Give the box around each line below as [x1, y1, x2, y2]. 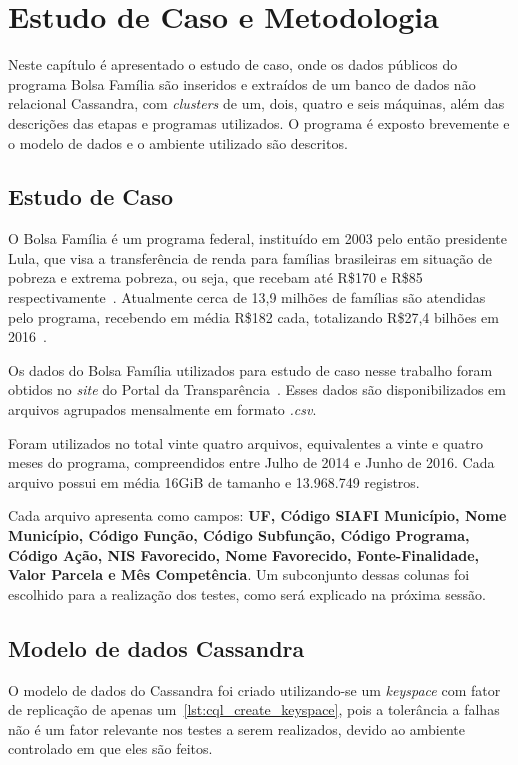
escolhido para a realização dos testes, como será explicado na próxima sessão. [8, 583, 486, 604]
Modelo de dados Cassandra [8, 632, 305, 663]
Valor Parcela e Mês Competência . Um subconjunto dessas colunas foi [8, 564, 470, 585]
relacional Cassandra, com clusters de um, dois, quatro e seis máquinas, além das [8, 93, 505, 114]
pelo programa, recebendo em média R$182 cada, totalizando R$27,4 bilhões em [8, 306, 499, 327]
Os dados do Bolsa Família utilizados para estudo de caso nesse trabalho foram [8, 359, 493, 380]
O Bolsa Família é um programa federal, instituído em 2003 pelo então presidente [8, 228, 507, 249]
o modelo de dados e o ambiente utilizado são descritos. [8, 132, 348, 153]
